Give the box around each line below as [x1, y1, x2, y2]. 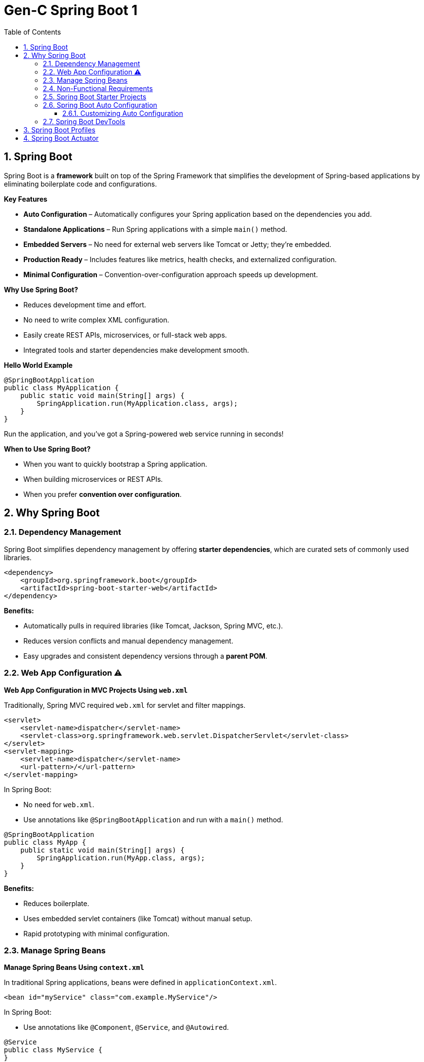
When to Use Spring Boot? [4, 444, 91, 453]
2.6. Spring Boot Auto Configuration [43, 100, 157, 109]
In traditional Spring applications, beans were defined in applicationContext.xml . [4, 978, 277, 987]
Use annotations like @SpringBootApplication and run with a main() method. [23, 815, 283, 824]
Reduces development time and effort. [23, 300, 147, 309]
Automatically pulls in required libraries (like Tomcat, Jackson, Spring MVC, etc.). [23, 621, 283, 630]
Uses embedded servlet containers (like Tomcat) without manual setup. [23, 914, 253, 923]
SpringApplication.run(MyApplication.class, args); [37, 399, 238, 407]
